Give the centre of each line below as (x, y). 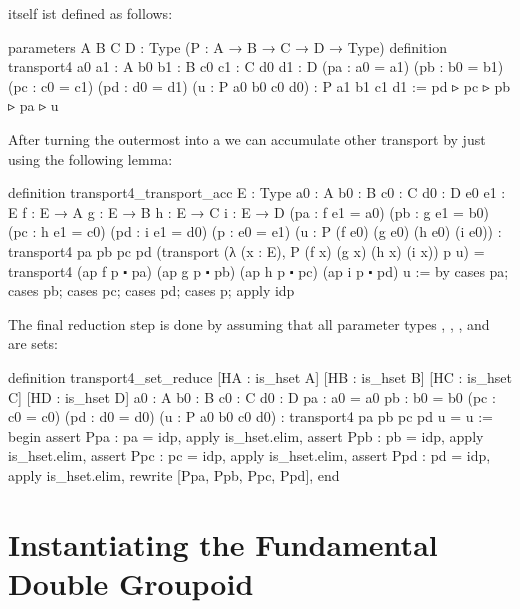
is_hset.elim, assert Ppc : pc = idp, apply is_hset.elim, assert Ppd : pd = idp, (249, 455)
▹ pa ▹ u (33, 105)
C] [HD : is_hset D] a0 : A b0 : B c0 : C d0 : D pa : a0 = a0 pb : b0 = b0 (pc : (252, 396)
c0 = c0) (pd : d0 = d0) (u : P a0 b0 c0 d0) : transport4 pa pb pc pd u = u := (250, 416)
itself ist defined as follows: (90, 13)
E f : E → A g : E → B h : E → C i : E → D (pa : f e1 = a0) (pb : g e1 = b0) (248, 211)
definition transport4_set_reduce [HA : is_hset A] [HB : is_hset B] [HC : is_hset (260, 376)
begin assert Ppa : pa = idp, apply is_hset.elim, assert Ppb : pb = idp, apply (246, 435)
